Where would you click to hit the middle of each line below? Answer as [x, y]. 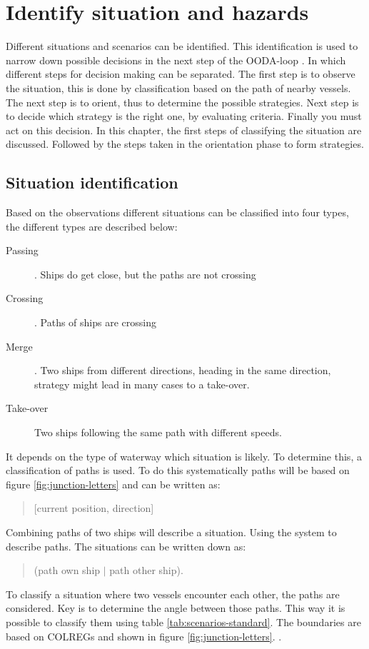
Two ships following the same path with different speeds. [158, 432]
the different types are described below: [92, 226]
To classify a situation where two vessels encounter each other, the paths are [173, 594]
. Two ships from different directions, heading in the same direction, [183, 370]
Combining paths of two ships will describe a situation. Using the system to [171, 532]
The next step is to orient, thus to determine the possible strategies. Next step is [182, 102]
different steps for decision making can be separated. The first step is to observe [181, 74]
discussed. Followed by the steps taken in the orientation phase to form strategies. [185, 144]
